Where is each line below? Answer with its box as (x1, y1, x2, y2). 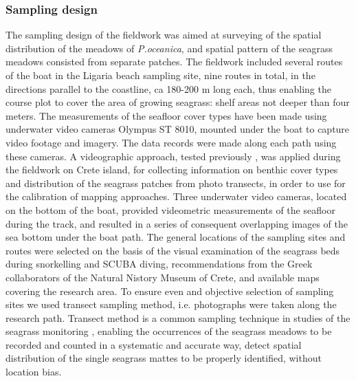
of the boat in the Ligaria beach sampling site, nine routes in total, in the (5, 68, 315, 82)
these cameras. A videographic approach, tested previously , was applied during (5, 149, 341, 163)
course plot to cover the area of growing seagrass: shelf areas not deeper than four (5, 95, 350, 109)
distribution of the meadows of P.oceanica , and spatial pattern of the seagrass (5, 41, 333, 55)
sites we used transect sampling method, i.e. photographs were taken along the (5, 297, 337, 312)
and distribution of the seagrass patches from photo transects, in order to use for (5, 175, 346, 190)
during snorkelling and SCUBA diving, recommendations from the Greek (5, 257, 313, 271)
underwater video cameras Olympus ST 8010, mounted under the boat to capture (5, 122, 350, 136)
